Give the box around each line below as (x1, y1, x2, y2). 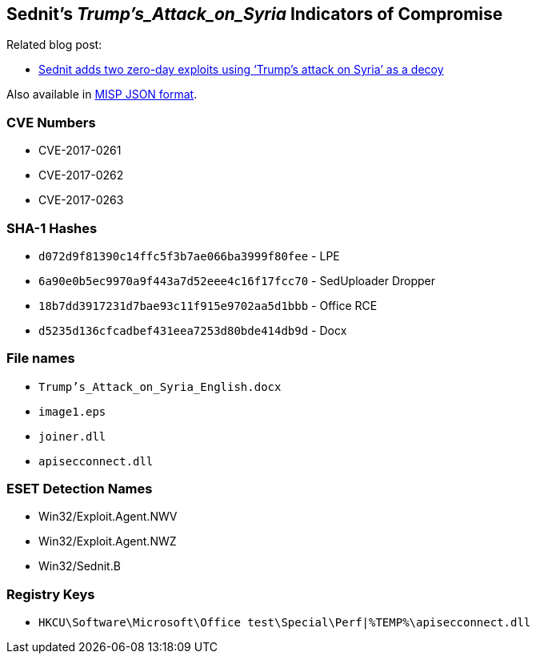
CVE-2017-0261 (38, 143, 122, 158)
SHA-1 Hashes (6, 219, 98, 236)
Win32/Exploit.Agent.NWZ (38, 534, 177, 549)
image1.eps (38, 404, 106, 418)
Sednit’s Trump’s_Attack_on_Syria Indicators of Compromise (6, 4, 503, 24)
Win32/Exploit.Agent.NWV (38, 509, 178, 524)
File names (6, 350, 75, 367)
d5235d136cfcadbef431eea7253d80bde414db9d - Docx (38, 323, 347, 337)
